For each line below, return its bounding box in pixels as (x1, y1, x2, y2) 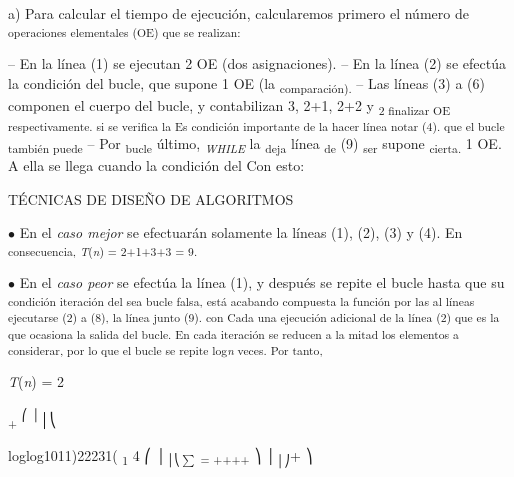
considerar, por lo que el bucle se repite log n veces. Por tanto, (8, 341, 323, 358)
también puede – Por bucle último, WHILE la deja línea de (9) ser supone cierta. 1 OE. (8, 133, 502, 156)
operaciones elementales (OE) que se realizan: (8, 23, 241, 40)
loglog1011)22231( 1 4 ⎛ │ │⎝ (8, 444, 181, 468)
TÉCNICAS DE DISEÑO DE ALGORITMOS (8, 188, 294, 209)
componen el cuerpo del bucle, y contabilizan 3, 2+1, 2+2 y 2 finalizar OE (8, 94, 451, 118)
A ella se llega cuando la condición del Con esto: (8, 155, 305, 176)
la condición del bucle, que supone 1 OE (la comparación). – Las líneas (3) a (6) (8, 72, 485, 96)
